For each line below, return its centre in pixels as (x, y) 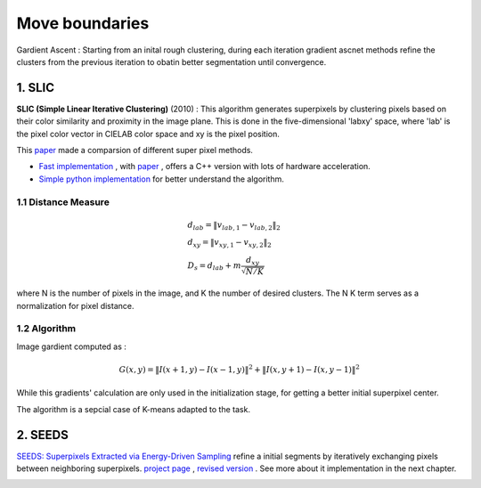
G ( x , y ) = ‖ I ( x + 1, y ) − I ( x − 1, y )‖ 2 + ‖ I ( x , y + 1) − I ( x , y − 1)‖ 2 (239, 369)
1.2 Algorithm (46, 329)
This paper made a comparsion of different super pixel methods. (135, 150)
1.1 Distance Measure (63, 202)
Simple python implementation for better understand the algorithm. (161, 179)
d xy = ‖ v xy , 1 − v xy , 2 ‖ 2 (229, 243)
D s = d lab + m (214, 266)
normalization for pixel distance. (75, 305)
